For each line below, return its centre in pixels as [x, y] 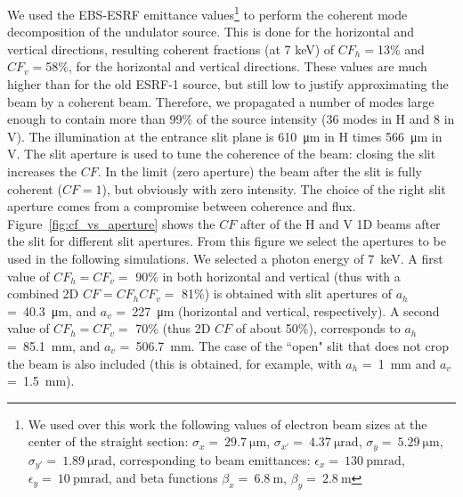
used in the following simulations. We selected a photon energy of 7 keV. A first [225, 258]
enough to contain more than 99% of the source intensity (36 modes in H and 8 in [231, 119]
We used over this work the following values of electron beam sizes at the [227, 424]
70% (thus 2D [173, 328]
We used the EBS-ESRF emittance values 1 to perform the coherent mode [207, 13]
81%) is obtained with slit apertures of [287, 293]
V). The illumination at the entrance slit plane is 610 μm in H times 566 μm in [225, 136]
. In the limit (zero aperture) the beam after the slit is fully [260, 171]
